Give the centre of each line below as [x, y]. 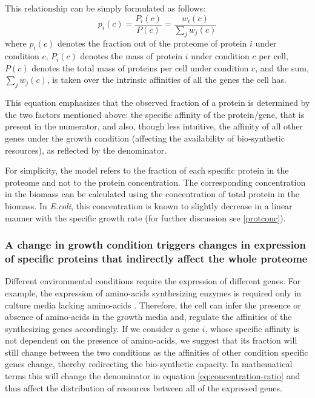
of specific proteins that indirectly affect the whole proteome [156, 259]
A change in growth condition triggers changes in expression [155, 245]
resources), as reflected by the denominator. [86, 150]
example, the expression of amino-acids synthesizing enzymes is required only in [153, 292]
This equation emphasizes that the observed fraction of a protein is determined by [157, 103]
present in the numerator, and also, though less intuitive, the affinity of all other [154, 126]
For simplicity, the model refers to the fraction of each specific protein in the [147, 170]
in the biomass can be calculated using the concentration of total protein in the [152, 194]
